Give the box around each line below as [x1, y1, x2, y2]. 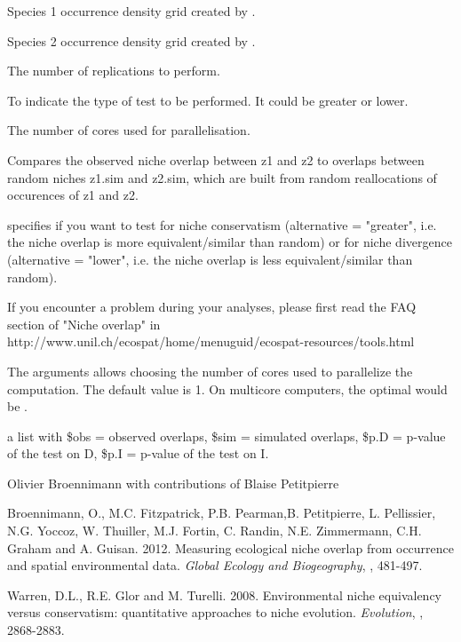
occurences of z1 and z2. [7, 186, 139, 204]
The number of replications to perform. [7, 61, 220, 80]
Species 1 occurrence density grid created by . [7, 2, 256, 20]
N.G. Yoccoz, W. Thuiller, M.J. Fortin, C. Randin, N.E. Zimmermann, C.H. [7, 521, 422, 540]
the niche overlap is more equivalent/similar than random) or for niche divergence [7, 233, 452, 251]
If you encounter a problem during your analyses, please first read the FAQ [7, 297, 417, 316]
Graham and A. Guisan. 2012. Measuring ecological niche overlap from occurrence [7, 538, 455, 557]
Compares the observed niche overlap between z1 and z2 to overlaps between [7, 150, 425, 169]
